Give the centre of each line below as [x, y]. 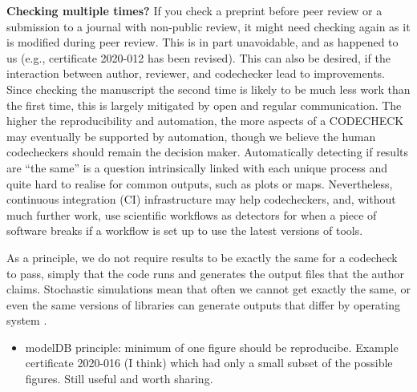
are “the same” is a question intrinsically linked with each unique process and [197, 167]
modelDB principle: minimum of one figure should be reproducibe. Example [212, 347]
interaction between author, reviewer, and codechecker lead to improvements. [196, 73]
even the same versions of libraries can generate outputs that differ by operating [203, 304]
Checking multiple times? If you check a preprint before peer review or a [194, 10]
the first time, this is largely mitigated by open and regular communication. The [204, 105]
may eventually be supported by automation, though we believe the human [191, 136]
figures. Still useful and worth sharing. [119, 379]
